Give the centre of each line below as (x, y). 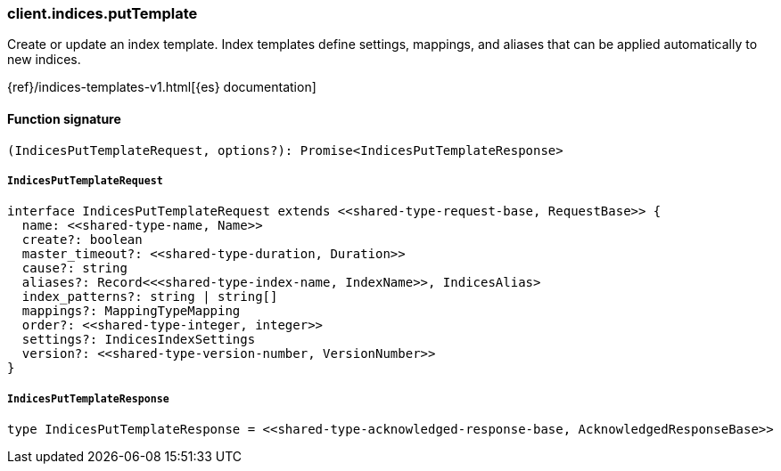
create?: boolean (82, 240)
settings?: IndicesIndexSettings (139, 340)
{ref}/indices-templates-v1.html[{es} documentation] (162, 87)
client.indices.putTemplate (103, 13)
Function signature (64, 118)
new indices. (44, 60)
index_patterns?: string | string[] (150, 297)
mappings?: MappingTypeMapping (131, 311)
